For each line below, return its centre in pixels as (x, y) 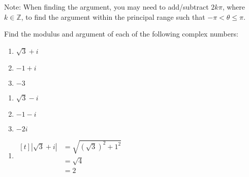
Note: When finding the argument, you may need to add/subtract (106, 7)
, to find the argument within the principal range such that (113, 16)
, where (234, 7)
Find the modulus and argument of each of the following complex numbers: (121, 34)
